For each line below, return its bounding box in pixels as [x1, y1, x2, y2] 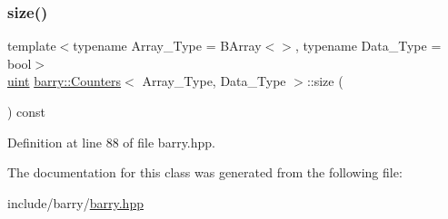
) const [7, 102, 46, 120]
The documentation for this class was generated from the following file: [7, 163, 403, 182]
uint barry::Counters [7, 71, 122, 90]
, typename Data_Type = [294, 36, 442, 55]
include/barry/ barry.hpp [7, 193, 144, 212]
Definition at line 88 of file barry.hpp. [7, 132, 215, 151]
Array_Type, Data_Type [142, 71, 286, 90]
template [7, 36, 56, 55]
